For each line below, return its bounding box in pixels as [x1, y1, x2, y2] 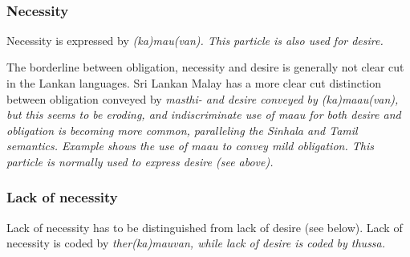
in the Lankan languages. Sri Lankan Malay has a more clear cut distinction [6, 75, 382, 91]
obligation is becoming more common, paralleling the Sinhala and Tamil [6, 121, 358, 138]
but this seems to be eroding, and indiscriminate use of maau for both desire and [6, 106, 401, 123]
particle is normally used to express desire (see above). [6, 153, 274, 169]
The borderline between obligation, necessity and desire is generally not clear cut [6, 59, 404, 75]
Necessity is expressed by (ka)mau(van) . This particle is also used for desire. [6, 31, 384, 48]
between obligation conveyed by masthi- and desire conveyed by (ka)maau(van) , [6, 90, 399, 107]
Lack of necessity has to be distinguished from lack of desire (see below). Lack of [6, 218, 403, 235]
